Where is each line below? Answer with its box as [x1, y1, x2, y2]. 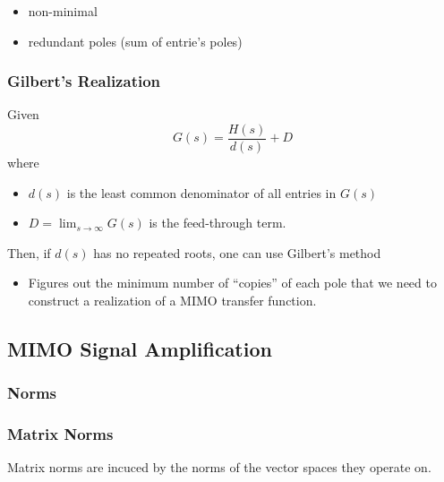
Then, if [7, 243, 51, 262]
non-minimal [28, 2, 98, 20]
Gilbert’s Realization [7, 70, 161, 92]
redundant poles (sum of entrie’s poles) [28, 31, 243, 50]
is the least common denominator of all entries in [66, 183, 337, 202]
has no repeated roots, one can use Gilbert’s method [93, 243, 381, 262]
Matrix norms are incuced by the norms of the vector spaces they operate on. [7, 458, 431, 477]
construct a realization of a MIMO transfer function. [28, 291, 317, 310]
